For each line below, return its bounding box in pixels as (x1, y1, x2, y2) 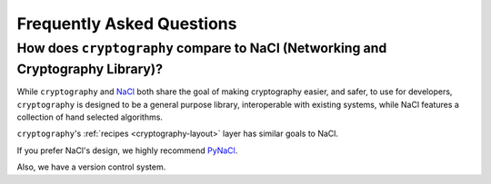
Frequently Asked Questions (16, 14, 237, 34)
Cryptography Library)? (16, 61, 164, 77)
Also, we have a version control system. (16, 161, 166, 172)
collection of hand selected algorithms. (16, 111, 164, 122)
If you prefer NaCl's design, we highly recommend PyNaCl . (16, 145, 238, 156)
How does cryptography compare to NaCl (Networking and (16, 40, 387, 56)
